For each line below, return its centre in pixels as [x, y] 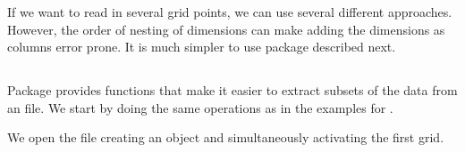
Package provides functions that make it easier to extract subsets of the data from [232, 90]
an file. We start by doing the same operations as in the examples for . [200, 107]
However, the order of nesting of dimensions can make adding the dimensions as [226, 29]
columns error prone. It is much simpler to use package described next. [202, 47]
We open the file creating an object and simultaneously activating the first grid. [226, 137]
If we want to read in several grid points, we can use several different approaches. [230, 12]
